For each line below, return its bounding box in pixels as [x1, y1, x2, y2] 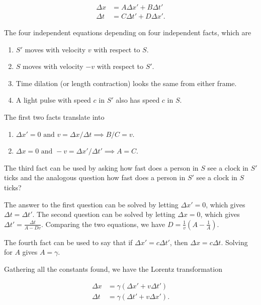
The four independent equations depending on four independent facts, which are [4, 27, 251, 38]
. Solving [221, 237, 248, 247]
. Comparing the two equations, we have [41, 218, 165, 229]
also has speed [116, 95, 160, 105]
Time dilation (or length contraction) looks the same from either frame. [16, 78, 237, 88]
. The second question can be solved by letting [32, 209, 176, 219]
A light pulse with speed [16, 95, 91, 105]
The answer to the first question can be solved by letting [4, 199, 179, 209]
